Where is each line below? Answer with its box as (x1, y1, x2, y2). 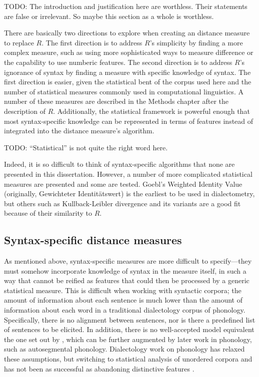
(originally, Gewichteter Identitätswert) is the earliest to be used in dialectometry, (4, 188, 255, 199)
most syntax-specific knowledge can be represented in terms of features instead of (4, 115, 253, 126)
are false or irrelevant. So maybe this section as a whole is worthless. (4, 10, 214, 21)
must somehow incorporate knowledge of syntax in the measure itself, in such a (4, 265, 246, 276)
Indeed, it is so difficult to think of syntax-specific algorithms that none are (4, 159, 235, 169)
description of (4, 105, 45, 116)
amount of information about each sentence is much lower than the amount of (4, 295, 242, 305)
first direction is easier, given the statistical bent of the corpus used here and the (4, 76, 251, 87)
